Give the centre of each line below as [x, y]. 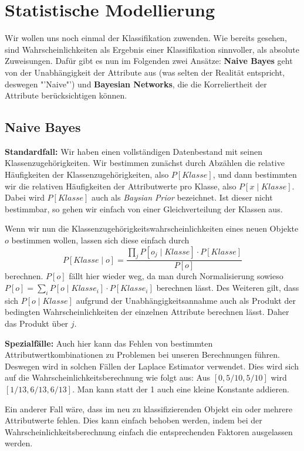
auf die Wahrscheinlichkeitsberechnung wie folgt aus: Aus [108, 377]
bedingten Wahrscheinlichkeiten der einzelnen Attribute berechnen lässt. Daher [147, 312]
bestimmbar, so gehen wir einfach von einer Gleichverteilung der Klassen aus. [144, 208]
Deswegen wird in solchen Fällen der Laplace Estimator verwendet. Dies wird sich [152, 366]
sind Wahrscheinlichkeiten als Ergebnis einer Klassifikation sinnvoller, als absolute [152, 49]
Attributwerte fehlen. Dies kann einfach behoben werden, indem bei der [134, 420]
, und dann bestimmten [255, 174]
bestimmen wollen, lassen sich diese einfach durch [100, 240]
